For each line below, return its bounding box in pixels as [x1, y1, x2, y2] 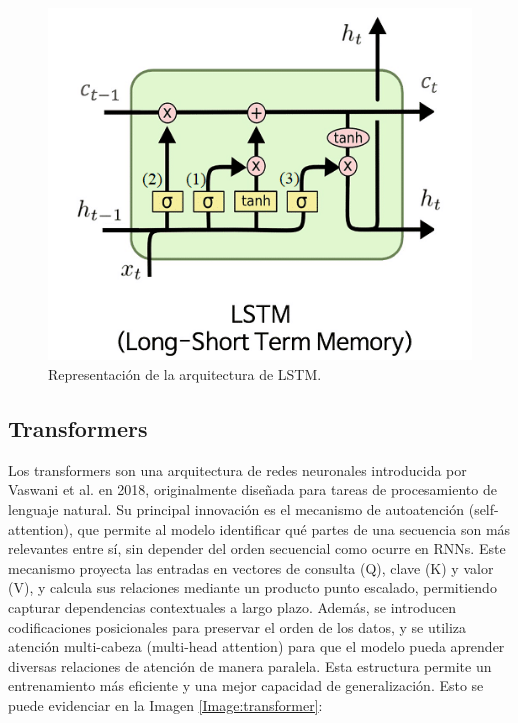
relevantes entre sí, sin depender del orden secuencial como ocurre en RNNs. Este [8, 538, 506, 559]
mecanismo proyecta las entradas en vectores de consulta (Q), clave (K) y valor [8, 557, 494, 578]
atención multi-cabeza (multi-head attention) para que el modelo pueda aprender [8, 636, 505, 657]
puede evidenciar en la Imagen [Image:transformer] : [8, 695, 323, 715]
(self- [468, 499, 499, 520]
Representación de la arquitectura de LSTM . [48, 364, 322, 385]
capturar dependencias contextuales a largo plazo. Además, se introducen [8, 597, 457, 618]
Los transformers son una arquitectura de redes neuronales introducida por [8, 459, 467, 480]
